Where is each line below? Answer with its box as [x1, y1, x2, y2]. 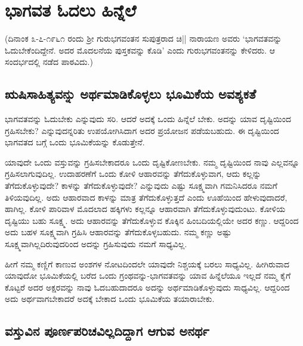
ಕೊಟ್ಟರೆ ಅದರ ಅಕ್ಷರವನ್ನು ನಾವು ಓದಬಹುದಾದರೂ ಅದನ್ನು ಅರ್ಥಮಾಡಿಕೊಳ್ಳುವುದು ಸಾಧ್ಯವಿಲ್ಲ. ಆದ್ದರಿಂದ [5, 280, 290, 293]
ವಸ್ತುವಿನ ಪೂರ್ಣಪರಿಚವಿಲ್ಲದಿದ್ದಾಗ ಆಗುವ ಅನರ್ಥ [5, 322, 209, 340]
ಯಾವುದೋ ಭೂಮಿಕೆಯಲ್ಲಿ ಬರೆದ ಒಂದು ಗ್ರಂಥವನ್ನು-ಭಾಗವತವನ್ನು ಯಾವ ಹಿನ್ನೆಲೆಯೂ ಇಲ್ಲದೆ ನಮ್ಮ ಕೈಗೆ [5, 269, 291, 282]
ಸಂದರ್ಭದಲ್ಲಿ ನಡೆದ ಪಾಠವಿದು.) [5, 55, 93, 68]
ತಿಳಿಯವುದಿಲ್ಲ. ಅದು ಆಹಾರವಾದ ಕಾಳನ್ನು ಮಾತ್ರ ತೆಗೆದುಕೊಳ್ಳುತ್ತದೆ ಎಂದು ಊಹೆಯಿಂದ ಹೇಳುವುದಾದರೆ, [5, 191, 287, 203]
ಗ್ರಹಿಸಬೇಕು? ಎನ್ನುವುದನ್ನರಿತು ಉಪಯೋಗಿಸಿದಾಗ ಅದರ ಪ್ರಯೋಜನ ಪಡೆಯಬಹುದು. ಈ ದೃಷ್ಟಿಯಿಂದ [5, 124, 279, 136]
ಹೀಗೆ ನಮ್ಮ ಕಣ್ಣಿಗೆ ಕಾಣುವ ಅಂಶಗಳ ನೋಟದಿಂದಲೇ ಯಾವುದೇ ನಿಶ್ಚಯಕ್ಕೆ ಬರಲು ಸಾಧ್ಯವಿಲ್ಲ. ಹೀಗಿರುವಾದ [5, 257, 290, 270]
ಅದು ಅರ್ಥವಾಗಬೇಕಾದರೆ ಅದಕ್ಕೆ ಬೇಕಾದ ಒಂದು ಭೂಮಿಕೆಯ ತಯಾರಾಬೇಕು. [5, 292, 215, 305]
